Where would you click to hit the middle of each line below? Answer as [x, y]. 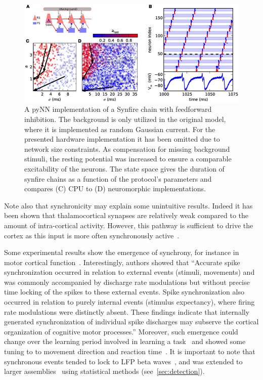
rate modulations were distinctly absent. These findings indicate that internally [127, 311]
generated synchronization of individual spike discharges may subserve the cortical [131, 322]
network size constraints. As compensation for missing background [127, 149]
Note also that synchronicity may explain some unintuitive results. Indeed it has [128, 205]
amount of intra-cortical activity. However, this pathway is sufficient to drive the [129, 225]
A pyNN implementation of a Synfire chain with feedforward [118, 109]
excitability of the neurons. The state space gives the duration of [124, 168]
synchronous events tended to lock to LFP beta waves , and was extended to [123, 361]
